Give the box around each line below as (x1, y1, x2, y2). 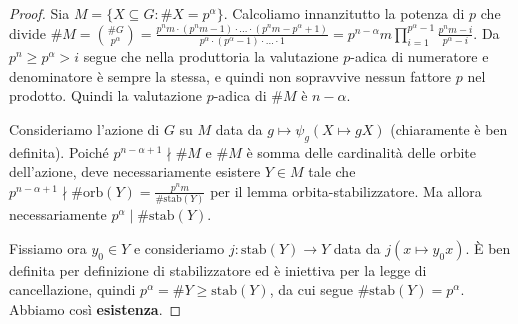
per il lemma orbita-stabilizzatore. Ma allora (210, 180, 482, 201)
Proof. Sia (9, 3, 70, 23)
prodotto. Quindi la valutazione (9, 85, 202, 106)
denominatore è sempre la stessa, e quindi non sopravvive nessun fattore (9, 65, 452, 86)
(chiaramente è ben (390, 119, 508, 139)
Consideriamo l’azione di (9, 119, 160, 139)
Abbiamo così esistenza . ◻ (9, 299, 182, 320)
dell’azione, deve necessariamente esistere (9, 161, 261, 182)
